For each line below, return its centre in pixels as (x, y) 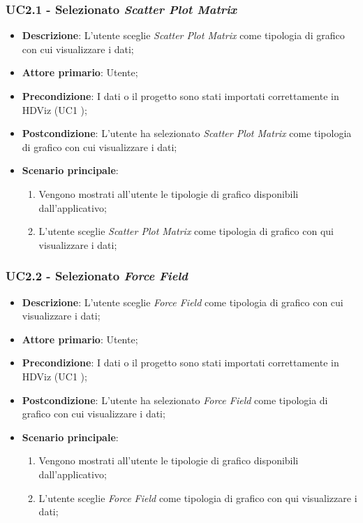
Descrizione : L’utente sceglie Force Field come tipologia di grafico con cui (183, 302)
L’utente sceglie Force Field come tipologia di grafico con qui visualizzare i (198, 497)
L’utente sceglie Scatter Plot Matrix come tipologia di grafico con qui (186, 231)
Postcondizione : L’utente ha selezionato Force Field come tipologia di (175, 400)
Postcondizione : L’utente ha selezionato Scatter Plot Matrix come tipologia (187, 133)
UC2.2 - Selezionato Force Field (97, 276)
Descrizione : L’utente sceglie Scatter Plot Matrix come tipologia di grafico (183, 35)
